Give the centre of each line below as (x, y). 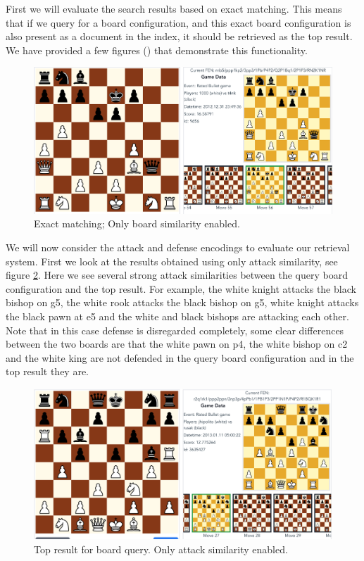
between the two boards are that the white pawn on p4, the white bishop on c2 (177, 344)
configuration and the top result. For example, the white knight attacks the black (181, 288)
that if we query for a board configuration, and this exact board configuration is (178, 22)
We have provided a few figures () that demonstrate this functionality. (157, 50)
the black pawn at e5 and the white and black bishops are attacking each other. (177, 316)
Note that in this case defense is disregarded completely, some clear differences (175, 330)
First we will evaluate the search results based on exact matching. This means (174, 8)
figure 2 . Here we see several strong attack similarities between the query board (177, 275)
